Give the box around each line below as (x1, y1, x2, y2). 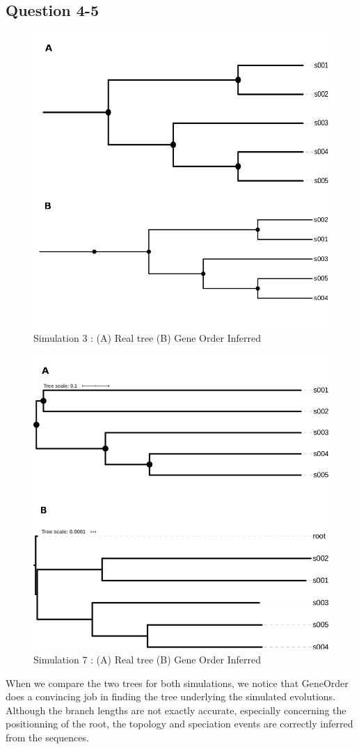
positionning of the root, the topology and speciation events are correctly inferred (6, 716, 353, 731)
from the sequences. (6, 730, 89, 744)
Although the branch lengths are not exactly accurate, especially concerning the (6, 702, 346, 717)
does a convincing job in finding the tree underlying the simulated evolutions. (6, 689, 336, 704)
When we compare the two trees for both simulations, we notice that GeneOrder (6, 675, 349, 690)
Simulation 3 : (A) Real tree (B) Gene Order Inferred (33, 330, 261, 345)
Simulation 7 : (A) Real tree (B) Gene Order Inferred (33, 652, 261, 666)
